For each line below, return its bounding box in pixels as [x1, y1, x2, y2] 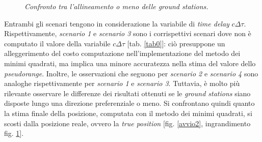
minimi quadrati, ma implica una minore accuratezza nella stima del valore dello [4, 58, 256, 68]
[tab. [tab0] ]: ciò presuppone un [127, 38, 225, 48]
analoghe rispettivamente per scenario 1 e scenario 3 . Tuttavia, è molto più [4, 78, 240, 89]
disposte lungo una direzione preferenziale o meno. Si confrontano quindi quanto [4, 98, 255, 108]
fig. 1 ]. [4, 128, 24, 138]
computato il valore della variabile [4, 38, 111, 48]
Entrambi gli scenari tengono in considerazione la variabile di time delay [4, 18, 229, 29]
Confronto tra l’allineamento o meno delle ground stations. [24, 1, 208, 11]
